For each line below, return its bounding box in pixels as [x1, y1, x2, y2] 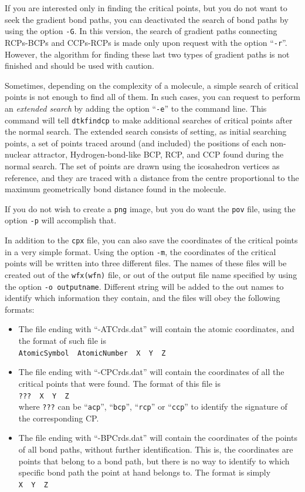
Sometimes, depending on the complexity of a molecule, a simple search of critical [5, 79, 299, 91]
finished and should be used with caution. [5, 59, 154, 72]
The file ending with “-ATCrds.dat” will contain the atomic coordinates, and [18, 323, 294, 335]
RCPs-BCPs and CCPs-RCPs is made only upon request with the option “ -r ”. [5, 36, 287, 48]
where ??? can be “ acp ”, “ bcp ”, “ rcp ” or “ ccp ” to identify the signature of [18, 400, 287, 413]
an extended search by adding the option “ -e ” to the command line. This [5, 102, 267, 114]
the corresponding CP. [18, 411, 99, 424]
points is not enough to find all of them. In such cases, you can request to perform [5, 91, 300, 103]
